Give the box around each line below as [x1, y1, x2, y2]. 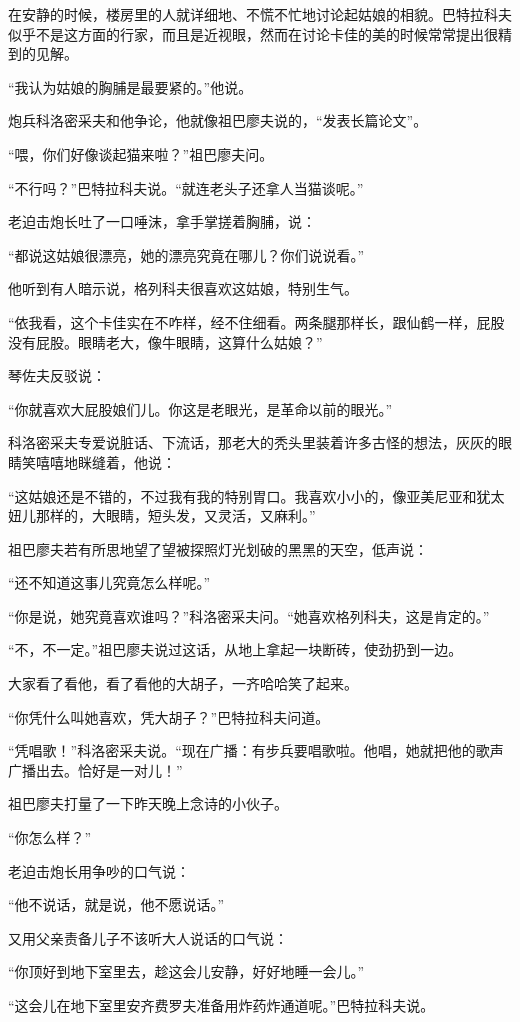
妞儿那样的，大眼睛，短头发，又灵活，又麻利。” [8, 505, 316, 526]
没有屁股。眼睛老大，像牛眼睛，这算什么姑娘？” [8, 331, 323, 352]
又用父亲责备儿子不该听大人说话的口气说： [8, 927, 288, 948]
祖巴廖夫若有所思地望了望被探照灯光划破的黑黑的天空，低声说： [8, 538, 428, 559]
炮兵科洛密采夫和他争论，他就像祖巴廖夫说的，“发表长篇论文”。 [8, 110, 428, 131]
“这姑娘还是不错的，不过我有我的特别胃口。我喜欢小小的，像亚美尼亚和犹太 [8, 485, 505, 506]
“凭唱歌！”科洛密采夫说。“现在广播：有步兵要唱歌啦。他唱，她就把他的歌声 [8, 740, 504, 761]
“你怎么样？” [8, 827, 92, 848]
